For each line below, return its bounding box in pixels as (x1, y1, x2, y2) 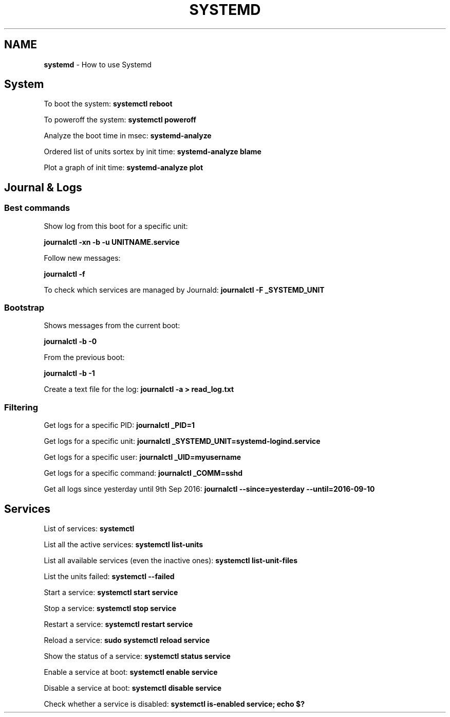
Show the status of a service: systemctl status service (44, 652, 231, 660)
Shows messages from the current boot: (44, 321, 180, 330)
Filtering (4, 402, 38, 413)
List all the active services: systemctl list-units (44, 540, 203, 549)
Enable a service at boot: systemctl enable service (44, 668, 218, 676)
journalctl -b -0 (44, 337, 97, 346)
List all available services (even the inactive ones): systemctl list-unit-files (44, 556, 297, 565)
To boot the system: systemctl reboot (44, 99, 173, 109)
